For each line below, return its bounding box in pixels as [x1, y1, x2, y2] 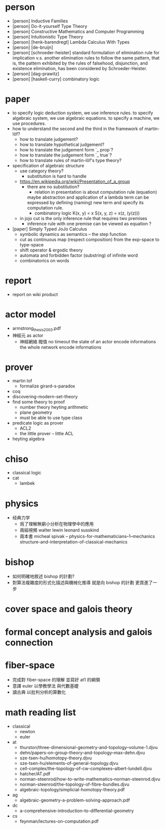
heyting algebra [12, 436, 45, 442]
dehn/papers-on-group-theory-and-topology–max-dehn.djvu [19, 750, 145, 755]
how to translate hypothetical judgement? [19, 141, 105, 148]
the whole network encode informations [19, 344, 102, 350]
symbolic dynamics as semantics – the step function [19, 231, 127, 237]
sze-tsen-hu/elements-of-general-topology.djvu [19, 760, 118, 766]
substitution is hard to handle [27, 173, 87, 179]
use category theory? [19, 168, 64, 174]
